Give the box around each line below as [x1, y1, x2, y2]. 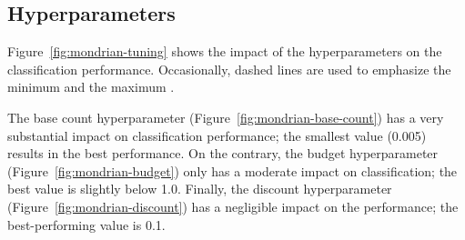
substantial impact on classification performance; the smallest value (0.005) [7, 125, 427, 145]
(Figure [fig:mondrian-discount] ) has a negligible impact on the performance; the [7, 196, 459, 215]
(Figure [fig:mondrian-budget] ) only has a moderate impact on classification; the [7, 161, 458, 180]
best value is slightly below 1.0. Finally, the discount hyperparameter [7, 179, 392, 198]
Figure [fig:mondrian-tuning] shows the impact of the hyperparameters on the [7, 42, 442, 61]
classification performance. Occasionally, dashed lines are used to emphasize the [7, 59, 451, 78]
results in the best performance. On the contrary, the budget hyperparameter [7, 144, 439, 163]
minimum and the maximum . [7, 77, 175, 96]
